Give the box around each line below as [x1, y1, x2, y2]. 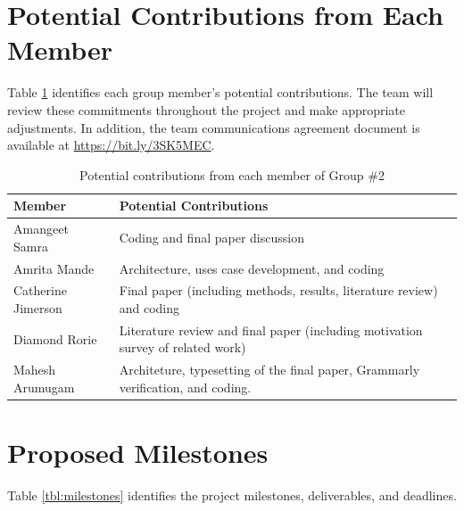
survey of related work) [119, 338, 246, 357]
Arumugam [13, 377, 75, 396]
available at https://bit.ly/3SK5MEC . [7, 136, 215, 154]
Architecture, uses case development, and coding [119, 259, 385, 277]
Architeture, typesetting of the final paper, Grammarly [119, 360, 420, 379]
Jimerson [13, 299, 62, 317]
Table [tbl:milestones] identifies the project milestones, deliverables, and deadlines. [7, 486, 457, 505]
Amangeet [13, 219, 69, 238]
